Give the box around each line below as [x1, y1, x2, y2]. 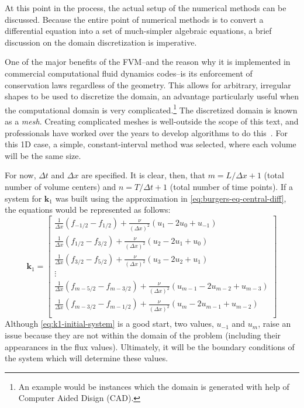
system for [5, 192, 42, 204]
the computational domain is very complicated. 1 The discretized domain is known [5, 102, 298, 116]
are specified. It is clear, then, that [81, 169, 205, 181]
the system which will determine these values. [5, 352, 168, 364]
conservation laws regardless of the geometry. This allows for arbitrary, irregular [5, 78, 291, 91]
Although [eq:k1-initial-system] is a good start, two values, [5, 317, 214, 330]
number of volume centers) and [5, 180, 116, 192]
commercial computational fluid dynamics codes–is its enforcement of [5, 67, 253, 79]
